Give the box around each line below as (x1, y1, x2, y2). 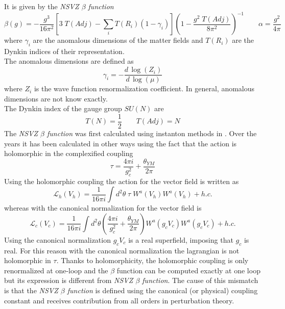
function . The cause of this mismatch (142, 275, 258, 286)
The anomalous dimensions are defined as (4, 56, 134, 66)
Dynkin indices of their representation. (4, 45, 125, 56)
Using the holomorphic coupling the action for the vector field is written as (4, 175, 239, 186)
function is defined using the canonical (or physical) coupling (67, 285, 258, 295)
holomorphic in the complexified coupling (4, 148, 133, 159)
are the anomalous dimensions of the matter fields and (33, 35, 203, 45)
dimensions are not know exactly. (4, 93, 108, 104)
